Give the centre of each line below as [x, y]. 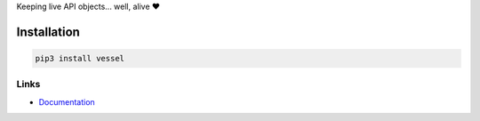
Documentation [67, 101]
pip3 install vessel [80, 58]
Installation [48, 32]
